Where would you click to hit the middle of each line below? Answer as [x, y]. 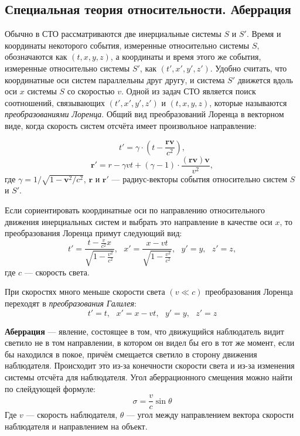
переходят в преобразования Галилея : [71, 303]
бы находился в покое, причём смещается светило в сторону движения [131, 354]
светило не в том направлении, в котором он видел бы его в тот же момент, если [150, 343]
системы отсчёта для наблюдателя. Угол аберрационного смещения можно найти [149, 377]
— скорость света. [57, 272]
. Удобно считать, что [248, 68]
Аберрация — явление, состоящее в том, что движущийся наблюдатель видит [144, 331]
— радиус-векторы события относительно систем [200, 178]
